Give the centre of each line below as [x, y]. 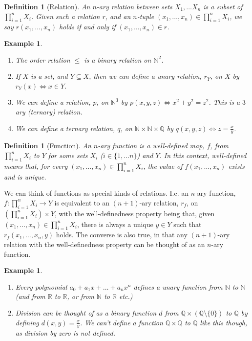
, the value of [163, 166]
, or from [81, 296]
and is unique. [25, 176]
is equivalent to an [82, 202]
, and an [118, 16]
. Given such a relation [65, 16]
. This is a [224, 102]
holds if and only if [87, 27]
